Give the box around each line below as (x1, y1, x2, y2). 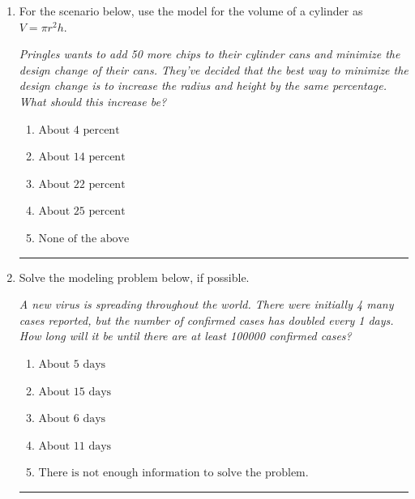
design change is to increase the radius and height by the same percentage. (19, 77, 387, 94)
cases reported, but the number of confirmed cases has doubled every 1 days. (19, 311, 394, 328)
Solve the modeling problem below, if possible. (19, 268, 250, 285)
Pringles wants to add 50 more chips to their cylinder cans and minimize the (19, 45, 400, 62)
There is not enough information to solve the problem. (38, 467, 309, 480)
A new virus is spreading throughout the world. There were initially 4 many (19, 296, 394, 313)
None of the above (38, 232, 130, 245)
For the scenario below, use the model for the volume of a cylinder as (19, 2, 363, 19)
